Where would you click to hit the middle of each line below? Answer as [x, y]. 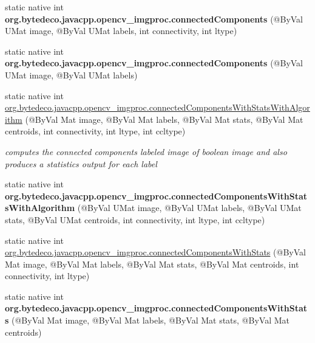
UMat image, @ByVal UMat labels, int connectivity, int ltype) [121, 31]
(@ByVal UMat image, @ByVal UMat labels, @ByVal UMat [189, 208]
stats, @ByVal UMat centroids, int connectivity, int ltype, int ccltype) [135, 219]
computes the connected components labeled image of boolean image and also [146, 151]
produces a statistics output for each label [81, 163]
